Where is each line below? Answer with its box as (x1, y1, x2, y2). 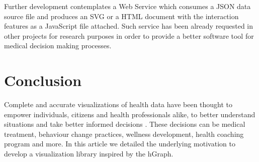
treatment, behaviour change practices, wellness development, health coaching (4, 128, 244, 139)
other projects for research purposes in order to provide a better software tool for (4, 30, 254, 41)
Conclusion (4, 70, 82, 91)
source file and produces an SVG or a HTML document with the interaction (4, 11, 239, 21)
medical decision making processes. (4, 40, 112, 51)
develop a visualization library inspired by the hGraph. (4, 148, 174, 159)
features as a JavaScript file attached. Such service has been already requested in (4, 21, 253, 31)
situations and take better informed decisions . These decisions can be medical (4, 119, 245, 129)
